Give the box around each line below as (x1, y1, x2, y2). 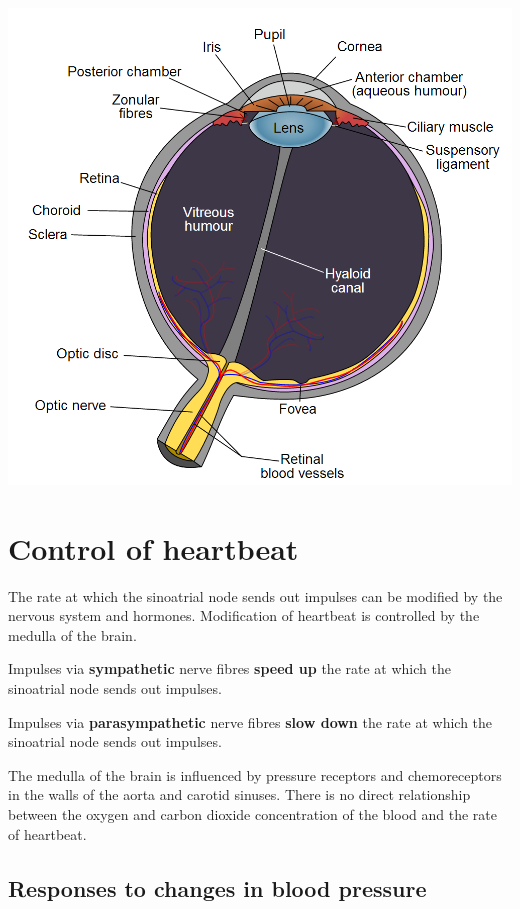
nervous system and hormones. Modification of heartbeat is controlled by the (8, 605, 480, 626)
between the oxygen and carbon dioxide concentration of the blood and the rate (8, 803, 497, 824)
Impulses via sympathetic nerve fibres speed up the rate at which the (8, 658, 451, 679)
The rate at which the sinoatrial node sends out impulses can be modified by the (8, 585, 503, 606)
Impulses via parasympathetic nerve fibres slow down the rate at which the (8, 711, 493, 732)
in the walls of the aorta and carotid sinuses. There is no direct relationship (8, 784, 471, 805)
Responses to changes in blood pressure (8, 872, 427, 903)
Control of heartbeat (8, 527, 299, 568)
